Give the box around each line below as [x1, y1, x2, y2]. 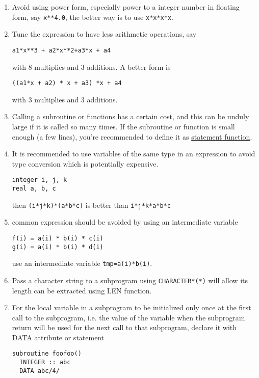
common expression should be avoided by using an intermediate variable [12, 217, 238, 227]
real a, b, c [12, 184, 56, 192]
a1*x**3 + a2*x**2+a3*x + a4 [12, 46, 111, 54]
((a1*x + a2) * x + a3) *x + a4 [12, 79, 122, 87]
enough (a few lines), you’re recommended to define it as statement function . [12, 131, 252, 142]
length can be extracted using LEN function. [12, 285, 152, 295]
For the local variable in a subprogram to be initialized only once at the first [12, 302, 251, 313]
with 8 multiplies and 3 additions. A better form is [12, 61, 171, 72]
